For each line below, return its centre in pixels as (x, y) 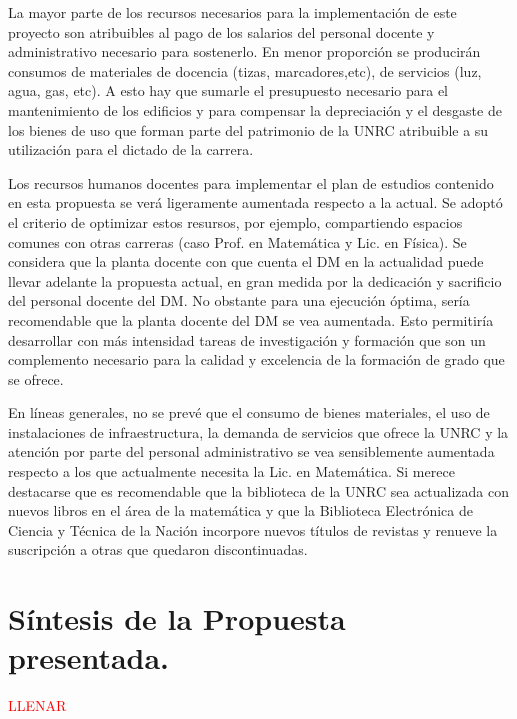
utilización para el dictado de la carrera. (131, 149)
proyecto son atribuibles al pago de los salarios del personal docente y (221, 31)
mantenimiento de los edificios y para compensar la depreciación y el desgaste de (255, 109)
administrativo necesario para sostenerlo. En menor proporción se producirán (244, 51)
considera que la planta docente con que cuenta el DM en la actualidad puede (246, 261)
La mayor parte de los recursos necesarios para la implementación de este (232, 12)
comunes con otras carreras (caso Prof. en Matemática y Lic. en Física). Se (237, 241)
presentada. (89, 657)
